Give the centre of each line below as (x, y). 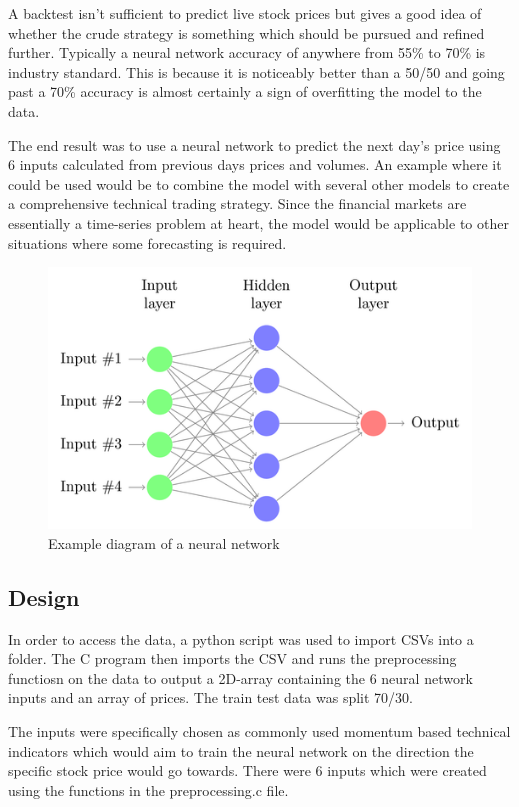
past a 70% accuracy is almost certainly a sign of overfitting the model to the (245, 91)
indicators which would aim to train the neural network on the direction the (241, 750)
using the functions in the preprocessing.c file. (148, 789)
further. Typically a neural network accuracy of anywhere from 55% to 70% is (247, 52)
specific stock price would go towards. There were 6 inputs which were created (247, 770)
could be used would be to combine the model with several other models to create (259, 183)
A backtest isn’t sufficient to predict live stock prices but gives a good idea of (245, 13)
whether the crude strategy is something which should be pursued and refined (246, 32)
